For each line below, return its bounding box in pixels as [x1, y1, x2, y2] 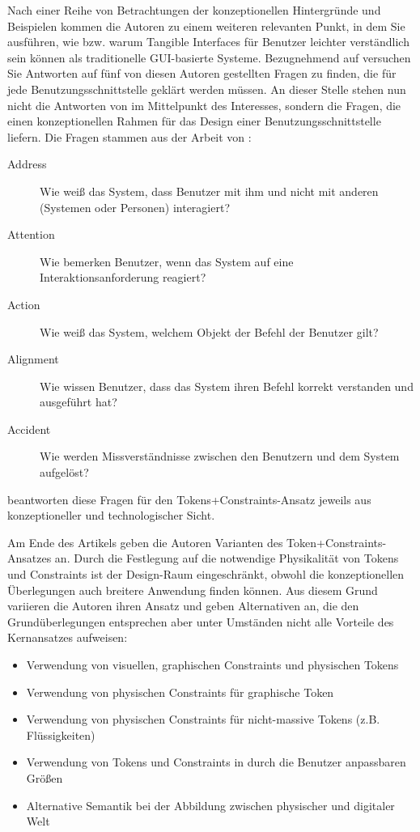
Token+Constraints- [286, 533, 387, 550]
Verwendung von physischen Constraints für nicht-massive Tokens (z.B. [26, 711, 380, 728]
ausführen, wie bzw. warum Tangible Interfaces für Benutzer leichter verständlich [7, 33, 409, 50]
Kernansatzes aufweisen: [7, 629, 128, 646]
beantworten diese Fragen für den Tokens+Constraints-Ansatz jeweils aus [7, 490, 371, 507]
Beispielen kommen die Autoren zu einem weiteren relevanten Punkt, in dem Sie [7, 17, 405, 34]
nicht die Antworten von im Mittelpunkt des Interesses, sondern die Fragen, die [7, 96, 401, 113]
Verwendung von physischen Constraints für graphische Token [26, 683, 334, 700]
